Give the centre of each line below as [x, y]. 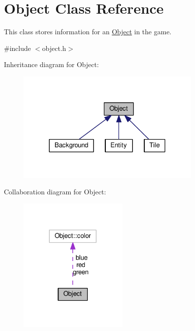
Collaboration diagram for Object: [55, 192]
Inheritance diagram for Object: [51, 64]
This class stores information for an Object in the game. [88, 32]
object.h [54, 48]
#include [18, 48]
